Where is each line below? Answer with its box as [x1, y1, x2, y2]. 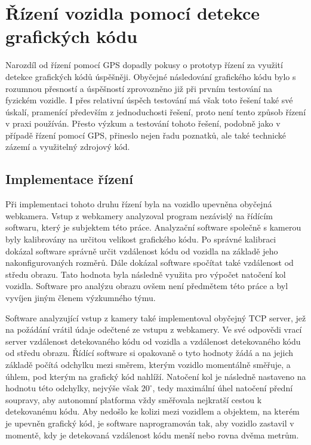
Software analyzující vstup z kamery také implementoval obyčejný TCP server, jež [5, 311, 306, 324]
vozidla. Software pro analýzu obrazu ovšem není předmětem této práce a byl [5, 280, 288, 292]
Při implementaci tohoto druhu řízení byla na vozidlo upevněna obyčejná [5, 198, 272, 210]
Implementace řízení [5, 170, 133, 188]
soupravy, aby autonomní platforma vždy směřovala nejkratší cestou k [5, 393, 262, 406]
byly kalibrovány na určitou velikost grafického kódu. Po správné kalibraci [5, 233, 276, 245]
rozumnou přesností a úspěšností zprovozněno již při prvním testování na [5, 82, 273, 94]
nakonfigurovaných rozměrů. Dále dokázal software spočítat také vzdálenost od [5, 256, 294, 269]
